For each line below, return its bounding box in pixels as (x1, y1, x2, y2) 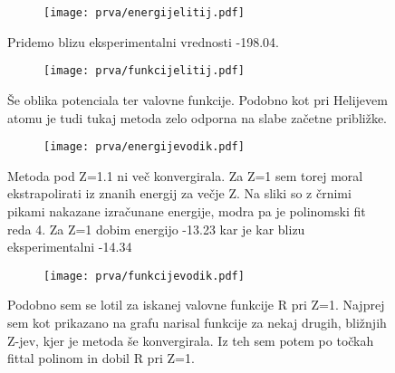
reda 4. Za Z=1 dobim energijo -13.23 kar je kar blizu (7, 219, 305, 238)
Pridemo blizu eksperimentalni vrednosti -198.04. (7, 32, 279, 51)
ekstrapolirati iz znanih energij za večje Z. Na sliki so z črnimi (7, 184, 352, 203)
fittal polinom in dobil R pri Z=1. (7, 349, 195, 368)
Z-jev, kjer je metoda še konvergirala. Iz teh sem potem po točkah (7, 330, 374, 349)
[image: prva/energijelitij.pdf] (43, 6, 245, 19)
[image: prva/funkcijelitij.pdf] (43, 64, 245, 78)
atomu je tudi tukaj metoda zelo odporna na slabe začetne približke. (7, 108, 388, 127)
